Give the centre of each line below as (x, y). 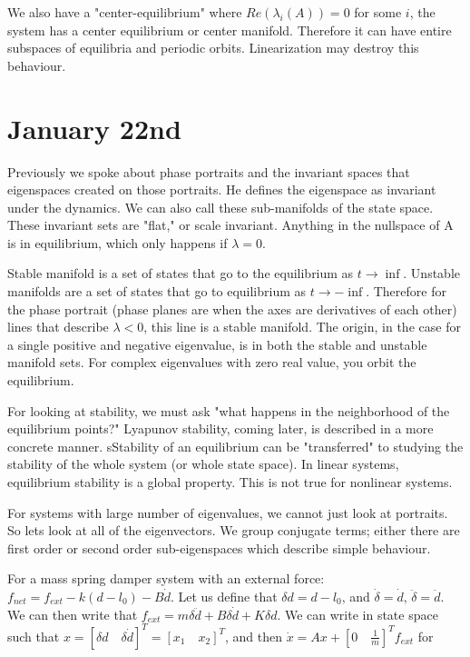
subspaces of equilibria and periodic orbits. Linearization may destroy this (213, 48)
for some (378, 12)
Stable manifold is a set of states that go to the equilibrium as (181, 273)
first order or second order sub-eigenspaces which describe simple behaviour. (219, 547)
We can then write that (73, 614)
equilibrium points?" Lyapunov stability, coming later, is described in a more (220, 428)
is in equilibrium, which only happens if (117, 242)
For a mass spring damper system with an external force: (166, 578)
